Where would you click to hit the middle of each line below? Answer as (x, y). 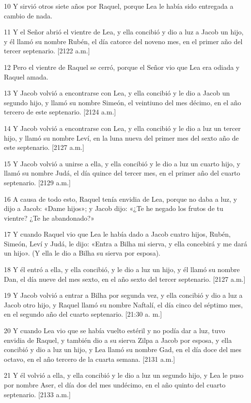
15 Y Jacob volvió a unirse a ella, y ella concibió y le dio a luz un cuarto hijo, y (122, 163)
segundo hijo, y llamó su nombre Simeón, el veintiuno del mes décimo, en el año (123, 102)
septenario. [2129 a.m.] (37, 182)
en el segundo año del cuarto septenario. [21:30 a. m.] (83, 314)
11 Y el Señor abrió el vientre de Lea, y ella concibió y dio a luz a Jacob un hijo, (124, 32)
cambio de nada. (28, 15)
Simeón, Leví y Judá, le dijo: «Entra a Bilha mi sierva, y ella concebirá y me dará (125, 243)
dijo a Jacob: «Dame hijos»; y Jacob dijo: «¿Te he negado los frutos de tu (114, 208)
